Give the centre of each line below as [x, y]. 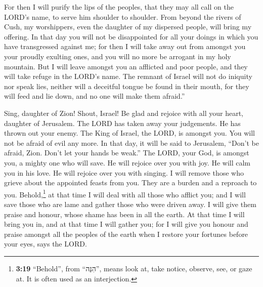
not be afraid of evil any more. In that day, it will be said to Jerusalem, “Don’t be [131, 142]
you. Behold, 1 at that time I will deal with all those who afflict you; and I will [125, 193]
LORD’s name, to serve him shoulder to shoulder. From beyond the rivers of [123, 16]
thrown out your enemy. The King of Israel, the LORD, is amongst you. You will [129, 133]
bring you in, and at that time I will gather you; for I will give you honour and [126, 224]
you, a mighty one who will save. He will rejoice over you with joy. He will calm [127, 162]
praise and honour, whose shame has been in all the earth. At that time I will [124, 214]
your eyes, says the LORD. [46, 244]
